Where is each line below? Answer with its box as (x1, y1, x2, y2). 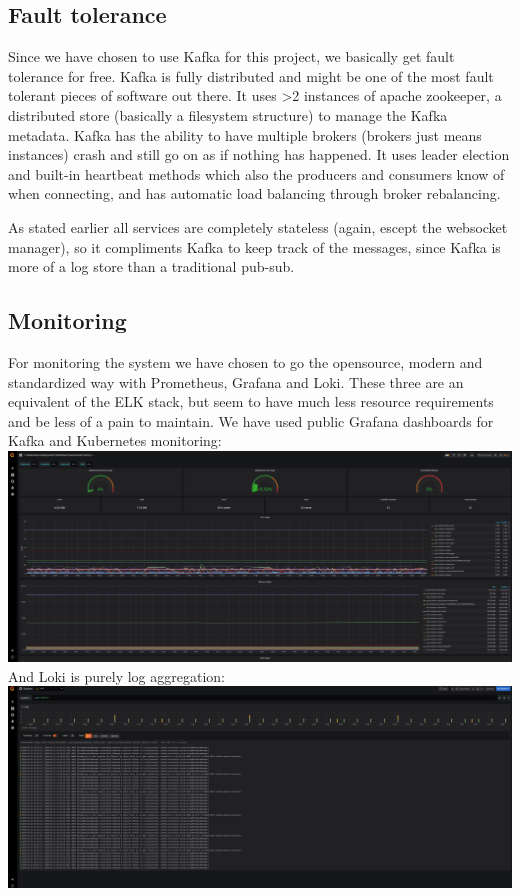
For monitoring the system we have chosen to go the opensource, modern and (8, 351, 483, 372)
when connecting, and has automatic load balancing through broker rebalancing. (8, 183, 501, 204)
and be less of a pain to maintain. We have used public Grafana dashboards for (8, 410, 494, 431)
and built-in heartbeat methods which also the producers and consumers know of (8, 163, 505, 184)
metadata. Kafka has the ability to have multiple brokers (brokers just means (8, 124, 482, 145)
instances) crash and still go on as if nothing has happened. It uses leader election (8, 144, 510, 165)
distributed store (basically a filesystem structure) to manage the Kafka (8, 104, 448, 125)
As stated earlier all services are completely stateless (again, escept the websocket (8, 216, 508, 237)
